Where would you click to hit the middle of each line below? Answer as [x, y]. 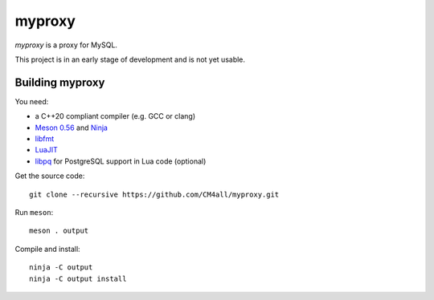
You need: [32, 101]
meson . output [59, 231]
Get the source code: [50, 176]
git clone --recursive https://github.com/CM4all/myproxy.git [154, 194]
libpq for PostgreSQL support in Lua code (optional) [121, 161]
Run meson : [34, 212]
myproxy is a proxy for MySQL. [66, 45]
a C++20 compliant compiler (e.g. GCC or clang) [115, 116]
